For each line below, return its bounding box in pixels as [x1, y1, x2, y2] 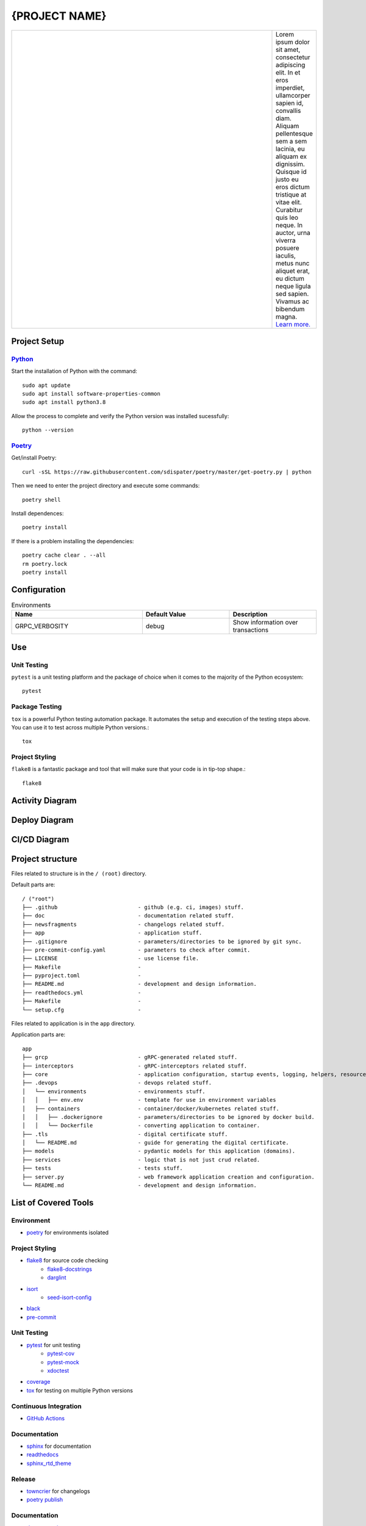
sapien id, [275, 98, 304, 107]
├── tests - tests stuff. [22, 1165, 183, 1172]
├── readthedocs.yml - [22, 989, 142, 996]
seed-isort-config [47, 1293, 91, 1301]
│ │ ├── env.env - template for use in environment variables [22, 1096, 276, 1104]
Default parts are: [11, 881, 56, 888]
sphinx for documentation [26, 1442, 91, 1450]
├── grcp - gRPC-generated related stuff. [22, 1054, 238, 1061]
